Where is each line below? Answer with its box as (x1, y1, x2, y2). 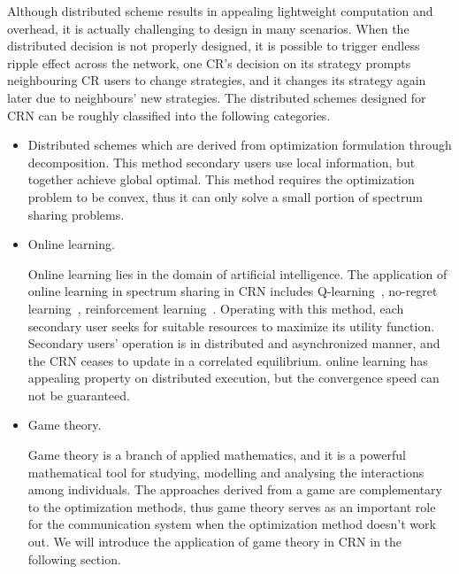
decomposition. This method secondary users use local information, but (27, 152, 416, 171)
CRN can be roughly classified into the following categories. (7, 105, 331, 124)
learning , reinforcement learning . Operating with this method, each (27, 299, 404, 317)
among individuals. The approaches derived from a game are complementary (27, 480, 442, 499)
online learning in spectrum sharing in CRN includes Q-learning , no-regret (27, 282, 438, 300)
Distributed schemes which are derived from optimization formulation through (27, 136, 452, 154)
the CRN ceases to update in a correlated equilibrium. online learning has (27, 351, 428, 369)
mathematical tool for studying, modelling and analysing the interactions (27, 462, 425, 481)
